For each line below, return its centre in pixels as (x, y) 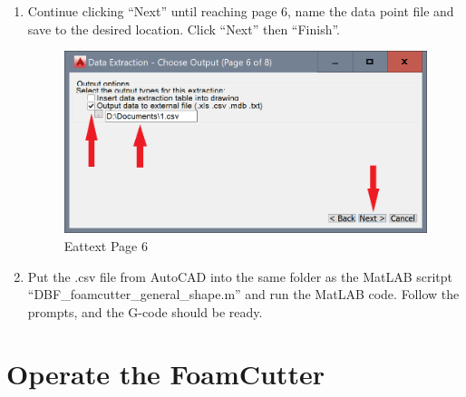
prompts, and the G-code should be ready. (145, 311)
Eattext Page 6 (106, 245)
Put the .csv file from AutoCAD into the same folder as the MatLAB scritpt (240, 276)
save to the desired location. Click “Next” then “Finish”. (184, 29)
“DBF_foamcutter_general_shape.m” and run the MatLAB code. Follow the (243, 294)
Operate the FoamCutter (165, 374)
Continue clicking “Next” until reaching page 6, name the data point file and (241, 11)
